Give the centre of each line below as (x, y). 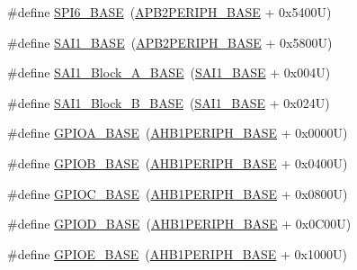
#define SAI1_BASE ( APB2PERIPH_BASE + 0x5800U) (170, 42)
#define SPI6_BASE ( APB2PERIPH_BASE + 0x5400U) (170, 12)
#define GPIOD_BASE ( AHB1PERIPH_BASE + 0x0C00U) (179, 224)
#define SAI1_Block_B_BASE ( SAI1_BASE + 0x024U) (169, 102)
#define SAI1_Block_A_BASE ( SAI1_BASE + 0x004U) (169, 72)
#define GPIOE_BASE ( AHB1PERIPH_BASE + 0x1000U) (177, 253)
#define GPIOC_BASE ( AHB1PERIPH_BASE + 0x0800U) (178, 193)
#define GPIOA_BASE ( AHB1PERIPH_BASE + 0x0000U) (178, 133)
